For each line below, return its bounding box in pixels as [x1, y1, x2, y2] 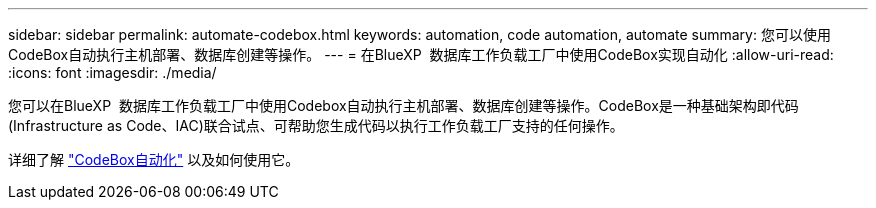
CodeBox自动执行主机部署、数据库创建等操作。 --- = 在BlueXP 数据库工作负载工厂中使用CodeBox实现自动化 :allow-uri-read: [8, 46, 834, 63]
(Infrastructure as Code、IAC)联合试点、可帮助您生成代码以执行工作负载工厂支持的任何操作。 [8, 117, 624, 134]
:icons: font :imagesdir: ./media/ [8, 64, 217, 81]
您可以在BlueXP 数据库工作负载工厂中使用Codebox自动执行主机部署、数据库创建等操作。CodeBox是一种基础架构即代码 [8, 97, 799, 114]
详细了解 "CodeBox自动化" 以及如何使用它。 [8, 151, 300, 168]
